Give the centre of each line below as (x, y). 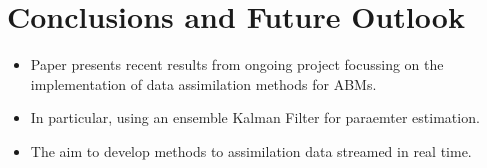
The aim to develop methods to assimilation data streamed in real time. (251, 150)
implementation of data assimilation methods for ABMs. (203, 83)
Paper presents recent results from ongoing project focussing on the (237, 64)
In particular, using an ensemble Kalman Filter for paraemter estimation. (255, 117)
